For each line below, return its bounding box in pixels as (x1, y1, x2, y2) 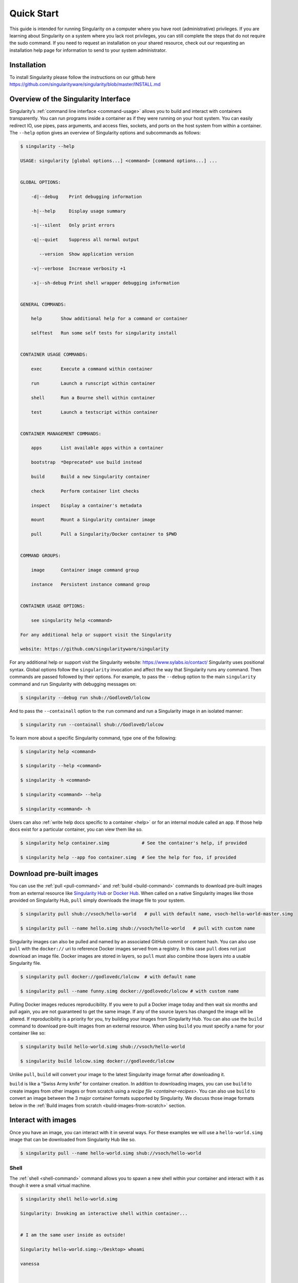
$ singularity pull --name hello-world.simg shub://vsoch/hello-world (20, 1150, 202, 1156)
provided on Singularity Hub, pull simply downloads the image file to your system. (9, 897, 185, 903)
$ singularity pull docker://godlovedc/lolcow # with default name (20, 974, 196, 980)
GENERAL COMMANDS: (20, 301, 67, 307)
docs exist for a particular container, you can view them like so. (9, 826, 143, 832)
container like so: (9, 1030, 46, 1036)
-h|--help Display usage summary (31, 208, 126, 214)
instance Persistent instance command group (31, 581, 151, 587)
